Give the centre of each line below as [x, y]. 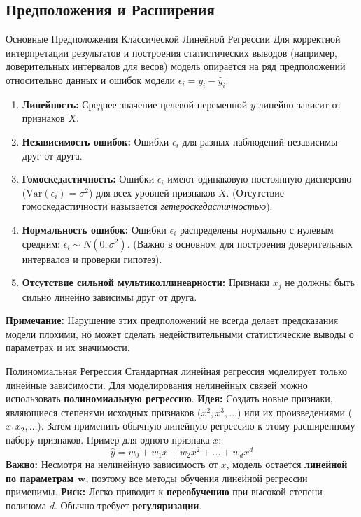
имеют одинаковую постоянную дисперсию [260, 179]
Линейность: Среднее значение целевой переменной [135, 104]
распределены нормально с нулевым [256, 229]
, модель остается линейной [287, 464]
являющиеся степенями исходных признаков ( [104, 412]
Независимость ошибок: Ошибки [95, 141]
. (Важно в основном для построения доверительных [240, 243]
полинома [26, 505]
